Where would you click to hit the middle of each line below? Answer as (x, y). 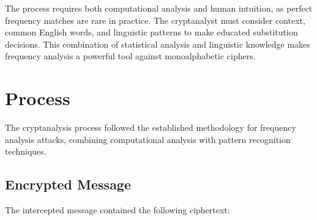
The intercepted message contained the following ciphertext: (117, 210)
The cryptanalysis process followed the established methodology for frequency (151, 127)
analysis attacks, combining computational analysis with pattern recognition (148, 139)
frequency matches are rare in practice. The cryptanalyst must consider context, (155, 20)
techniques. (26, 151)
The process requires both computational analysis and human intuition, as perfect (159, 8)
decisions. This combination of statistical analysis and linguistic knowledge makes (158, 44)
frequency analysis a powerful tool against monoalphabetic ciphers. (130, 56)
